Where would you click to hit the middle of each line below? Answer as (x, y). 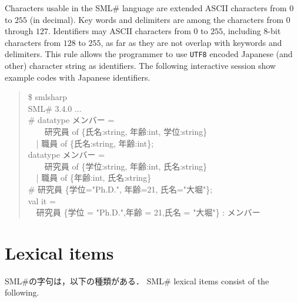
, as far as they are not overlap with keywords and (191, 42)
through (19, 31)
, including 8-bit (252, 31)
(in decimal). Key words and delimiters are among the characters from (157, 19)
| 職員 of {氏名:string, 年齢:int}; (95, 143)
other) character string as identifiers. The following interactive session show (140, 66)
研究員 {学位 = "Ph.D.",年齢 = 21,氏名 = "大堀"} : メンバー (148, 212)
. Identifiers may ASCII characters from (119, 31)
